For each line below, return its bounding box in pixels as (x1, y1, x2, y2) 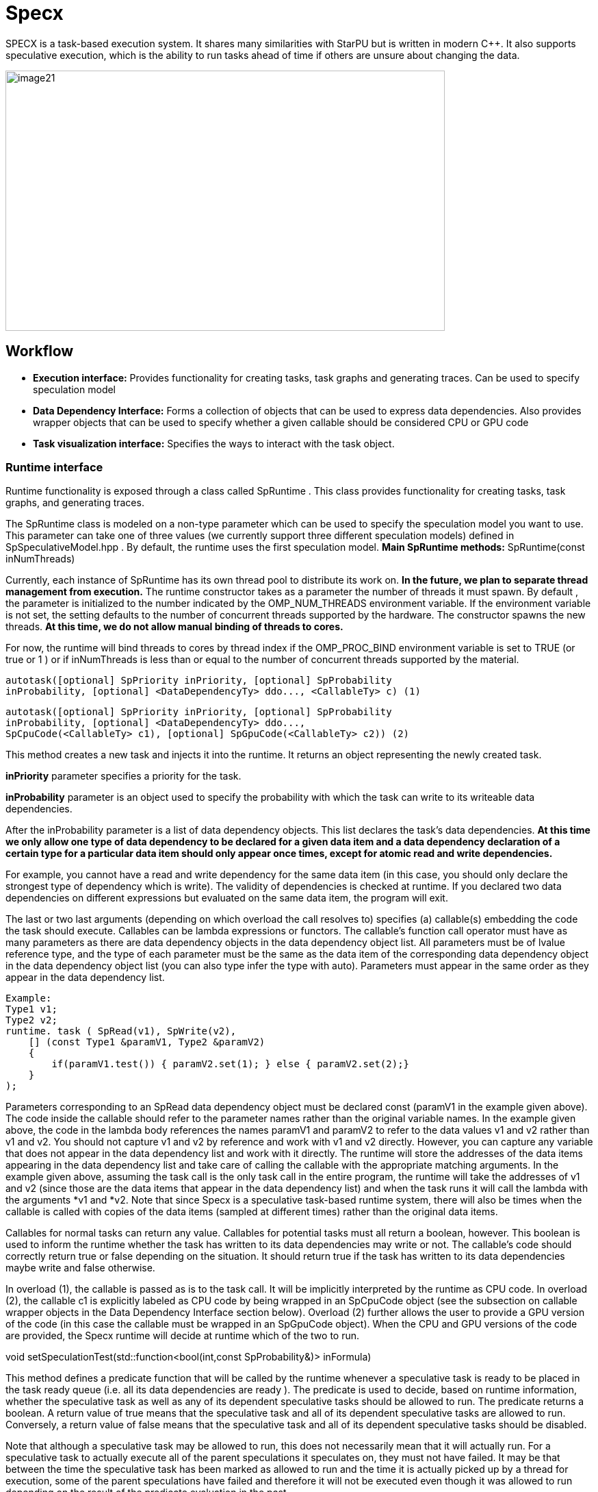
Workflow (5, 343, 74, 360)
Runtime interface (5, 460, 103, 474)
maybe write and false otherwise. (5, 1262, 155, 1274)
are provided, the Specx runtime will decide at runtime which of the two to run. (5, 1330, 360, 1342)
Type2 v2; (5, 1015, 57, 1026)
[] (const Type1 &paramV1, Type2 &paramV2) (28, 1036, 265, 1048)
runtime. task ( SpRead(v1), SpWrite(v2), (5, 1025, 237, 1037)
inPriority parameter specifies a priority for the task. (5, 770, 242, 782)
